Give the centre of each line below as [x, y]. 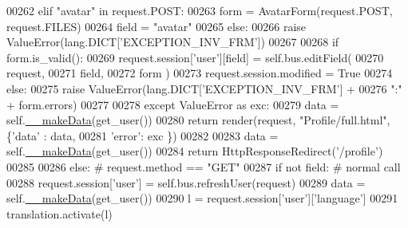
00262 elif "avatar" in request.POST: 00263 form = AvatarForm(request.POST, [200, 10]
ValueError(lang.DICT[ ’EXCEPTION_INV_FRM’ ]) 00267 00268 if [173, 42]
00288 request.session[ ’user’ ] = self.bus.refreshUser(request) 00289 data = [186, 182]
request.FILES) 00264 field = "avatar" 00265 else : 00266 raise [156, 26]
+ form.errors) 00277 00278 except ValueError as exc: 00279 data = [173, 104]
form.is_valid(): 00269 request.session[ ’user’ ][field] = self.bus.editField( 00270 [195, 57]
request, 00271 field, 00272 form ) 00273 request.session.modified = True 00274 [200, 73]
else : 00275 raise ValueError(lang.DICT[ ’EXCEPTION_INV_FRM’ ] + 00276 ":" [204, 88]
